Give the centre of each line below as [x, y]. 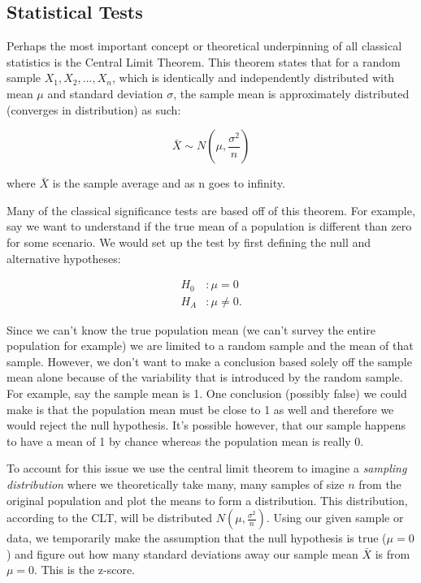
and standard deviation [105, 93]
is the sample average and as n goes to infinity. [169, 183]
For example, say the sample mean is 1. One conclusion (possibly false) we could [207, 393]
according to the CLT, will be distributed [110, 518]
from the [380, 484]
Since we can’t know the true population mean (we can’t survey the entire [191, 329]
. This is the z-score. [85, 570]
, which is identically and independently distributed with [253, 78]
